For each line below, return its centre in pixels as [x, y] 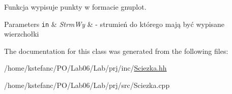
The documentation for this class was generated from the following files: [116, 51]
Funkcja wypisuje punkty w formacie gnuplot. [75, 7]
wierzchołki [22, 34]
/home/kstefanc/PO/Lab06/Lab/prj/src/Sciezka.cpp [87, 85]
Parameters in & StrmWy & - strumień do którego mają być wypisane [114, 24]
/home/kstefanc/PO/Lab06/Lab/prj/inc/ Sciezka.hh [85, 68]
